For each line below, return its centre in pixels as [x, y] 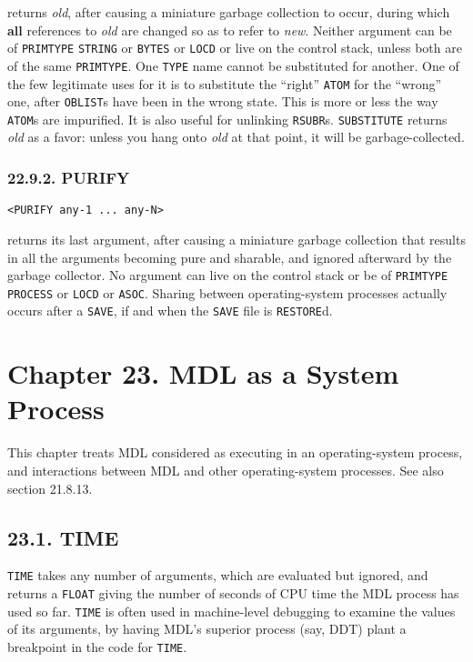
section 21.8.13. [50, 488]
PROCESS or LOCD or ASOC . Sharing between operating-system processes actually [227, 292]
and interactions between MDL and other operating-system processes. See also [226, 470]
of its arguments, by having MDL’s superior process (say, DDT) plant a [207, 629]
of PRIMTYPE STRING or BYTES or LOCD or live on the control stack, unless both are [235, 48]
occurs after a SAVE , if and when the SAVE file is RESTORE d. [170, 311]
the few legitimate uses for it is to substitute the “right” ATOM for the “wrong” [225, 83]
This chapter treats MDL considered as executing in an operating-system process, [235, 452]
